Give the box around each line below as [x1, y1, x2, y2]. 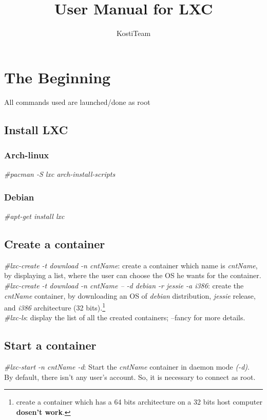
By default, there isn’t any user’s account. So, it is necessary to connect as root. [4, 371, 256, 382]
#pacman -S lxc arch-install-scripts [4, 169, 116, 179]
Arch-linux [4, 148, 49, 161]
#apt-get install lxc [4, 211, 65, 222]
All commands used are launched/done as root [4, 96, 150, 107]
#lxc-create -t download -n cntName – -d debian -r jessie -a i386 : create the [4, 280, 244, 291]
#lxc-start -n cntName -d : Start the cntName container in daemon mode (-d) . [4, 361, 250, 372]
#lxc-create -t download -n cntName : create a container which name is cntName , [4, 260, 258, 270]
